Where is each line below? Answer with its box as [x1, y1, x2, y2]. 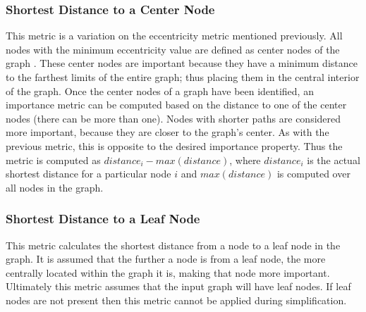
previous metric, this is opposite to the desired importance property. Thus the [6, 138, 343, 153]
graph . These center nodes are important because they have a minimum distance [6, 56, 358, 70]
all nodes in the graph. [6, 180, 104, 194]
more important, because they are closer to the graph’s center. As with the [6, 125, 329, 139]
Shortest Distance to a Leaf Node [6, 210, 200, 227]
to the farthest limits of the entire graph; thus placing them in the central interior [6, 70, 360, 84]
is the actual [307, 152, 360, 167]
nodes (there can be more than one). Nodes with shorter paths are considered [6, 111, 341, 125]
